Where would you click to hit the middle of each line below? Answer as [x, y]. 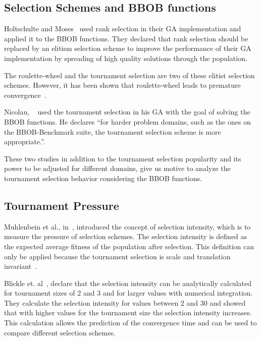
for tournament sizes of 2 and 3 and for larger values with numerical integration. [128, 293]
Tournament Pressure [62, 205]
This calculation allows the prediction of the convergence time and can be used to [130, 323]
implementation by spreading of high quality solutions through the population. [126, 58]
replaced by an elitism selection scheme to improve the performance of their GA [128, 48]
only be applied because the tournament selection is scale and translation [117, 256]
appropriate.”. [25, 141]
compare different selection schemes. [60, 332]
